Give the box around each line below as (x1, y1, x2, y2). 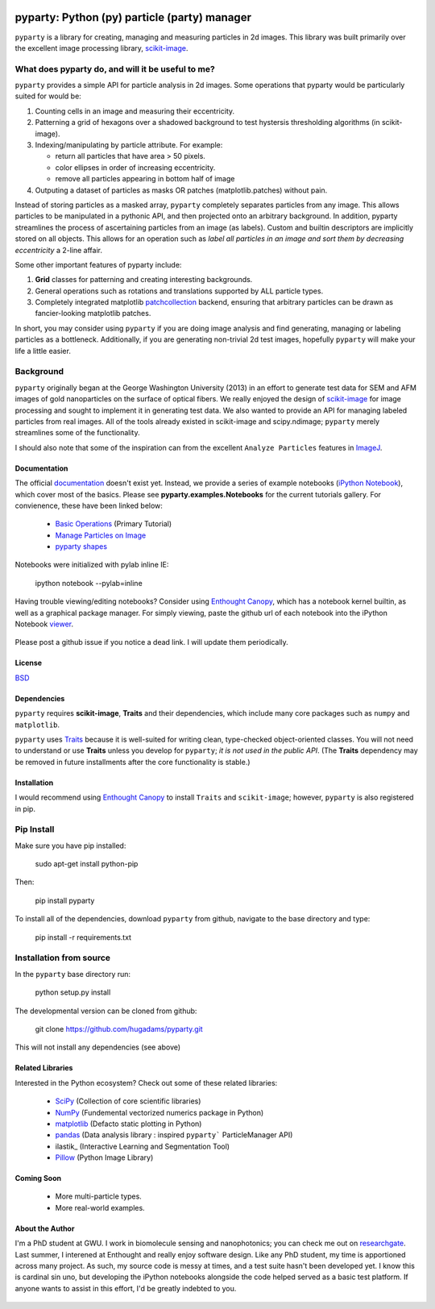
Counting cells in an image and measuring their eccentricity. (35, 106, 235, 116)
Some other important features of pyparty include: (14, 260, 182, 269)
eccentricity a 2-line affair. (14, 245, 102, 255)
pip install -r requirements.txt (35, 932, 132, 942)
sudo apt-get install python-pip (35, 859, 139, 869)
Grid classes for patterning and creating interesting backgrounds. (35, 275, 253, 285)
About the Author (14, 1224, 75, 1233)
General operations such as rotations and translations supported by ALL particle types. (35, 286, 324, 296)
